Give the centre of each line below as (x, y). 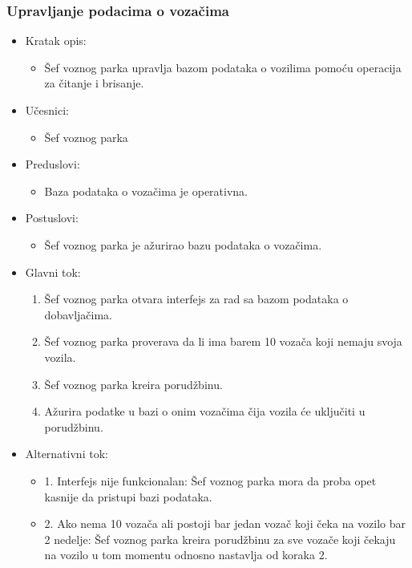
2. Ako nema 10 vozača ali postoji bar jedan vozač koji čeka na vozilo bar (225, 523)
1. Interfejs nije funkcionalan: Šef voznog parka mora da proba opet (210, 480)
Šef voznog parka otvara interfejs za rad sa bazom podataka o (196, 299)
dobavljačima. (78, 314)
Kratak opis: (56, 41)
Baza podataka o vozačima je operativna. (146, 191)
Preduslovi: (53, 164)
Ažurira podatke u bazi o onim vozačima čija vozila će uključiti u (205, 411)
